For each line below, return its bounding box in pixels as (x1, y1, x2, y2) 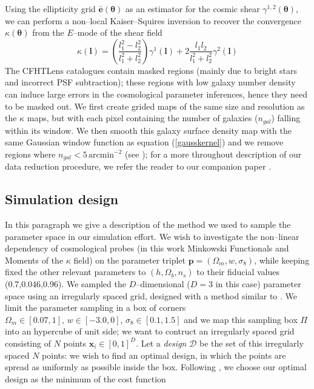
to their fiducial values (196, 265, 279, 278)
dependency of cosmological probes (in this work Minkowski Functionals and (5, 242, 289, 254)
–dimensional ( (136, 278, 190, 290)
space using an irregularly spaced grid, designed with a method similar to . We (5, 289, 298, 302)
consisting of (5, 336, 51, 349)
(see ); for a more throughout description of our (125, 147, 302, 160)
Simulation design (5, 190, 119, 208)
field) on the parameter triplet (73, 253, 186, 266)
